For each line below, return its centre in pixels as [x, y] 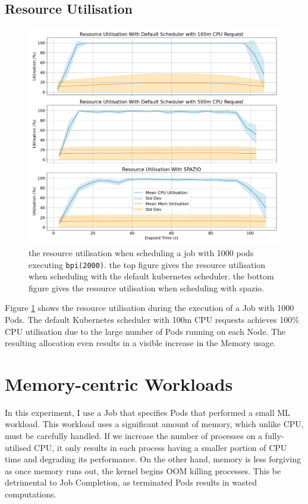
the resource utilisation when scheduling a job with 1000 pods [141, 252]
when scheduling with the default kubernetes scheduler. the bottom [151, 276]
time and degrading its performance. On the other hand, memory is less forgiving [153, 459]
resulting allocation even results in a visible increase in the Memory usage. [140, 343]
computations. [31, 494]
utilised [18, 447]
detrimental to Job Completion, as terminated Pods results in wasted [131, 482]
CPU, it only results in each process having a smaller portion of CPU [161, 447]
